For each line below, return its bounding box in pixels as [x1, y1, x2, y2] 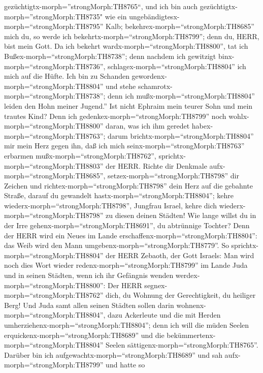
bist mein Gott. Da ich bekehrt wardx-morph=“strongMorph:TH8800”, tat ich [4, 41, 248, 51]
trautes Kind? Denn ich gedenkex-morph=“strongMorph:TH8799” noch [4, 110, 226, 121]
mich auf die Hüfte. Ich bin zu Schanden [4, 71, 129, 81]
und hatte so [106, 359, 145, 370]
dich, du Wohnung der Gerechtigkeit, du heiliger [106, 290, 256, 300]
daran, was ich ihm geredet [106, 120, 190, 131]
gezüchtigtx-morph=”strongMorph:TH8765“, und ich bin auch [4, 1, 198, 11]
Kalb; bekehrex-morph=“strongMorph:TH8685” [106, 21, 254, 32]
